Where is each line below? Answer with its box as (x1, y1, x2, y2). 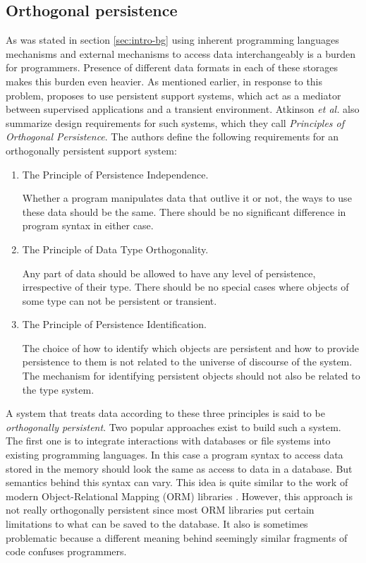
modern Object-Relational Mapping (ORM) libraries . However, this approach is (6, 488, 353, 503)
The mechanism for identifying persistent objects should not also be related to (22, 368, 360, 383)
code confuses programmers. (6, 544, 127, 559)
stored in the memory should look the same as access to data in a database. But (6, 461, 353, 476)
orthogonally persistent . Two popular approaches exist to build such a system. (6, 419, 341, 434)
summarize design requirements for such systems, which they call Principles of (6, 115, 345, 130)
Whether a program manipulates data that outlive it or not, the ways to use (22, 190, 352, 205)
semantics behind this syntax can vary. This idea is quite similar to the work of (6, 475, 348, 490)
